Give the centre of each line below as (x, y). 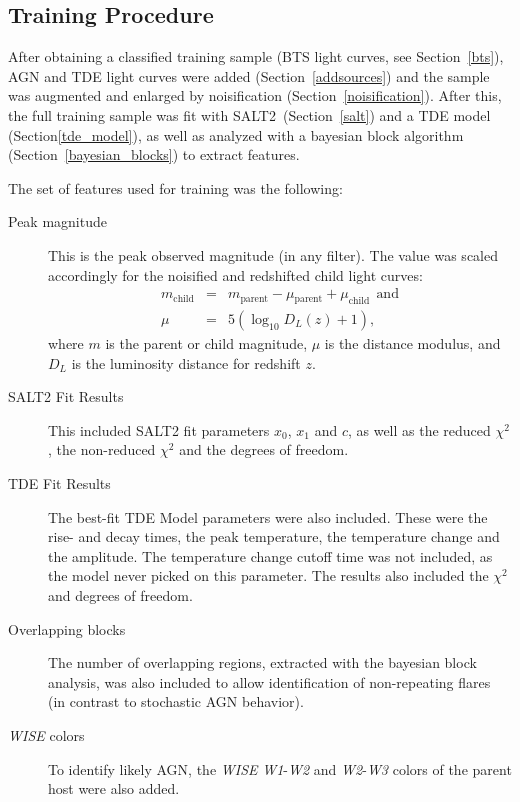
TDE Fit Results (59, 482)
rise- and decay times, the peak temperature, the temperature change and (274, 536)
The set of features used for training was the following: (175, 187)
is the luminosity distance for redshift (186, 362)
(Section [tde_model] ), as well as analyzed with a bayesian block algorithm (236, 134)
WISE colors (46, 734)
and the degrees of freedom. (264, 449)
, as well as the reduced (419, 429)
